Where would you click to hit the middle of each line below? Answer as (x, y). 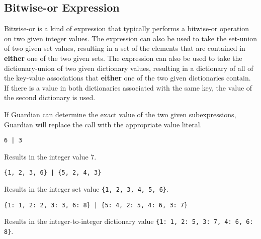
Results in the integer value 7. (50, 156)
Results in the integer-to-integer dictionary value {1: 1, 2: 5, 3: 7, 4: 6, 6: (129, 221)
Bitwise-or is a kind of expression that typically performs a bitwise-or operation (127, 28)
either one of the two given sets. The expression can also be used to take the (123, 58)
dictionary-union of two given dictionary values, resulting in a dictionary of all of (129, 68)
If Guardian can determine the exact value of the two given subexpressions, (120, 114)
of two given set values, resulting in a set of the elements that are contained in (125, 48)
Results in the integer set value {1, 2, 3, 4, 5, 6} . (86, 189)
